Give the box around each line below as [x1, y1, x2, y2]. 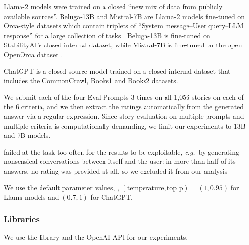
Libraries [4, 212, 40, 224]
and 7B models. [4, 130, 51, 140]
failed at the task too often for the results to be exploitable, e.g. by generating [4, 146, 239, 156]
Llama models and [4, 192, 59, 202]
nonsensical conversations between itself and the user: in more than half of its [4, 156, 236, 166]
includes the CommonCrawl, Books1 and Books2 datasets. [4, 75, 178, 86]
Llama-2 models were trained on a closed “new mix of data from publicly [4, 1, 223, 11]
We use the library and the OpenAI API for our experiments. [4, 231, 188, 242]
